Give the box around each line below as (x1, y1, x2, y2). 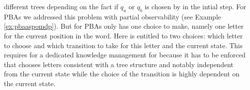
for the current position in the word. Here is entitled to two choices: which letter (4, 30, 243, 40)
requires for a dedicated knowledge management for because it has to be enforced (4, 50, 246, 60)
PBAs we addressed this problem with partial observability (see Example (4, 11, 221, 21)
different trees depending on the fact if (4, 1, 118, 11)
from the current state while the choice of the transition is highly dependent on (4, 69, 240, 79)
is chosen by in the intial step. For (145, 1, 246, 11)
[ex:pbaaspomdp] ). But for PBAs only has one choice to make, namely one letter (4, 21, 244, 31)
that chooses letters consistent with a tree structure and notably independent (4, 59, 233, 69)
